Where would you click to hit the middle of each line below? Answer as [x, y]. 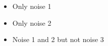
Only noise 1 [32, 6]
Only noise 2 [32, 23]
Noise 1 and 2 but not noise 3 [58, 39]
